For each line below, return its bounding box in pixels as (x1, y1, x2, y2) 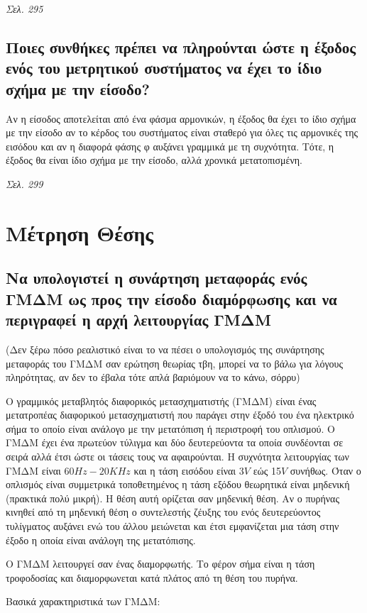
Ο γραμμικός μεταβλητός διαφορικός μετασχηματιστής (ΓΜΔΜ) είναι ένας (6, 393, 317, 408)
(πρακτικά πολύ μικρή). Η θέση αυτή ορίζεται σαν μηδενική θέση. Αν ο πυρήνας (6, 490, 340, 505)
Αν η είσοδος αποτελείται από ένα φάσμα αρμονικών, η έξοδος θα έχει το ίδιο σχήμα (6, 111, 356, 126)
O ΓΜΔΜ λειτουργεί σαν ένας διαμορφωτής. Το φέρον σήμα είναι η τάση (6, 556, 315, 571)
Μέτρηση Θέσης (6, 218, 154, 247)
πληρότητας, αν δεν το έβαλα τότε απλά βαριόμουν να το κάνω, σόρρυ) (6, 370, 300, 385)
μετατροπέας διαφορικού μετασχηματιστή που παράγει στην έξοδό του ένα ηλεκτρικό (6, 407, 354, 422)
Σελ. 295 (6, 1, 43, 16)
